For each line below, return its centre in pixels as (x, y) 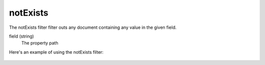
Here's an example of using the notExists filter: (56, 52)
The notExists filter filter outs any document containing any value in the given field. (93, 27)
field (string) (22, 36)
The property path (40, 43)
